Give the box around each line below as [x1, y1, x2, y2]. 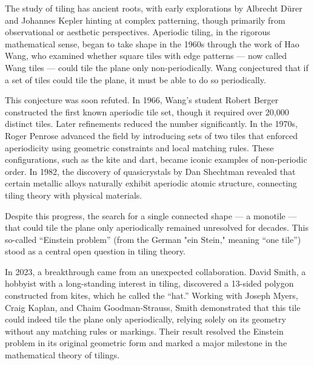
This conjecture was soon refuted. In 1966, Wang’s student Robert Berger [5, 94, 279, 106]
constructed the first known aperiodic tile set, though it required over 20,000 [5, 105, 289, 118]
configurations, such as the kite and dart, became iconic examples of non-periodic [5, 153, 307, 166]
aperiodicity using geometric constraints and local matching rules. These [5, 141, 274, 154]
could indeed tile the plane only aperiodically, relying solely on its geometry [5, 313, 286, 326]
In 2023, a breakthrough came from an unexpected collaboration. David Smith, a [5, 265, 306, 278]
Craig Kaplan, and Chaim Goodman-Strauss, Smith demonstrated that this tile [5, 301, 301, 313]
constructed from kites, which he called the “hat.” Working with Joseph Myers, [5, 289, 298, 302]
